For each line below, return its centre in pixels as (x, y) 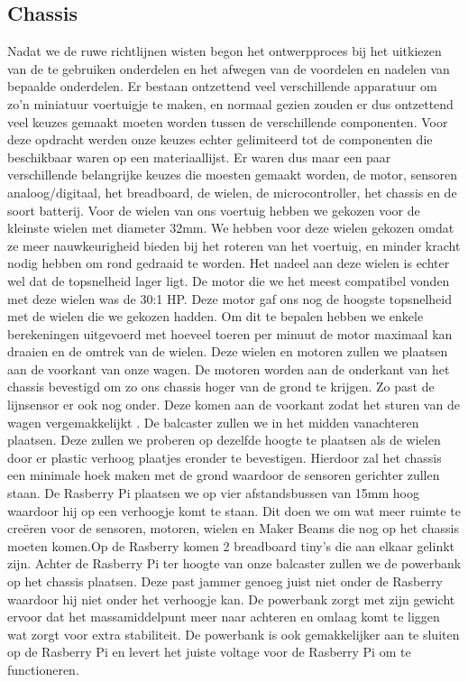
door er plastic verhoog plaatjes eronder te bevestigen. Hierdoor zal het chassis (225, 457)
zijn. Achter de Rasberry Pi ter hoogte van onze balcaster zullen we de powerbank (234, 563)
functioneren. (43, 669)
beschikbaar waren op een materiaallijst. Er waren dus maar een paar (199, 157)
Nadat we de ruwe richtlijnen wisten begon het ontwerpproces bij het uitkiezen (225, 51)
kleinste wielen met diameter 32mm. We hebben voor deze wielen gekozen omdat (231, 228)
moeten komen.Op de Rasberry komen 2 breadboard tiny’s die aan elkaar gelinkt (231, 545)
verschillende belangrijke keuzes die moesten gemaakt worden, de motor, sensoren (233, 175)
